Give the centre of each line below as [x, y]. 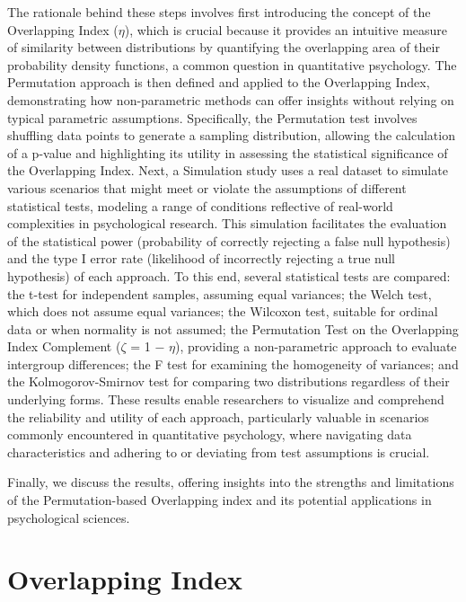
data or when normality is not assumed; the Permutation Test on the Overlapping [233, 328]
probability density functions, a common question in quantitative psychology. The [232, 64]
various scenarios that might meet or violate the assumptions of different [207, 187]
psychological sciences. [69, 517]
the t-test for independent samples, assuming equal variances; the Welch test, [220, 293]
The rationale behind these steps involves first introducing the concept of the [219, 12]
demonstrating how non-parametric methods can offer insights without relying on [231, 99]
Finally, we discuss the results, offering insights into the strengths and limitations [231, 482]
